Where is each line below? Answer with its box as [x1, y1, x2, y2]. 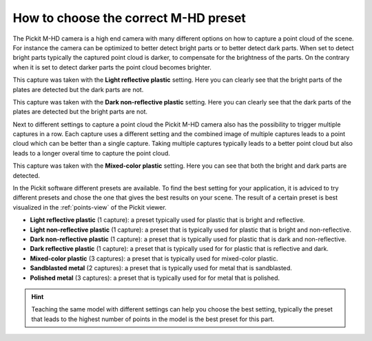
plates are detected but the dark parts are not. [12, 85, 144, 93]
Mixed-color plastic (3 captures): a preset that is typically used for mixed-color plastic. [30, 254, 278, 263]
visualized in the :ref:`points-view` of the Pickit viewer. [12, 203, 167, 211]
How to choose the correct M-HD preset [12, 10, 246, 25]
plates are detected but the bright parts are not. [12, 107, 148, 116]
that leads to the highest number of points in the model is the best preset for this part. [31, 315, 275, 323]
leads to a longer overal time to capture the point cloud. [12, 148, 170, 157]
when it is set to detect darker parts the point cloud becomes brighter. [12, 63, 211, 71]
